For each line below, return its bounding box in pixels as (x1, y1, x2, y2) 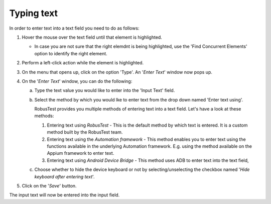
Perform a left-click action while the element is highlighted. (22, 60, 144, 66)
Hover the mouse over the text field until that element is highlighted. (22, 34, 163, 40)
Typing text (9, 8, 58, 19)
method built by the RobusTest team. (47, 129, 123, 135)
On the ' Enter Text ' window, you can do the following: (22, 78, 132, 84)
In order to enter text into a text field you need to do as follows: (9, 25, 140, 31)
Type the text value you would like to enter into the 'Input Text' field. (34, 87, 175, 93)
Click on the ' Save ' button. (22, 182, 77, 188)
